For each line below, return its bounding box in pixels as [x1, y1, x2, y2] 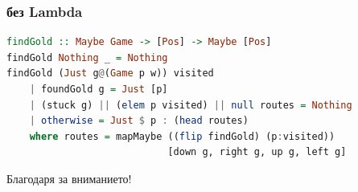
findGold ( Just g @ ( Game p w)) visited [6, 67, 214, 80]
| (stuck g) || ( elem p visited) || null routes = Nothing [29, 99, 352, 111]
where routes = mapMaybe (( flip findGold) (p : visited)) [29, 130, 335, 142]
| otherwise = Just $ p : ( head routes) [29, 115, 249, 127]
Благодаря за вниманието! [6, 170, 132, 186]
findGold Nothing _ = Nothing [6, 51, 168, 63]
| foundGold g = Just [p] [29, 84, 168, 95]
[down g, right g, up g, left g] [167, 146, 347, 158]
